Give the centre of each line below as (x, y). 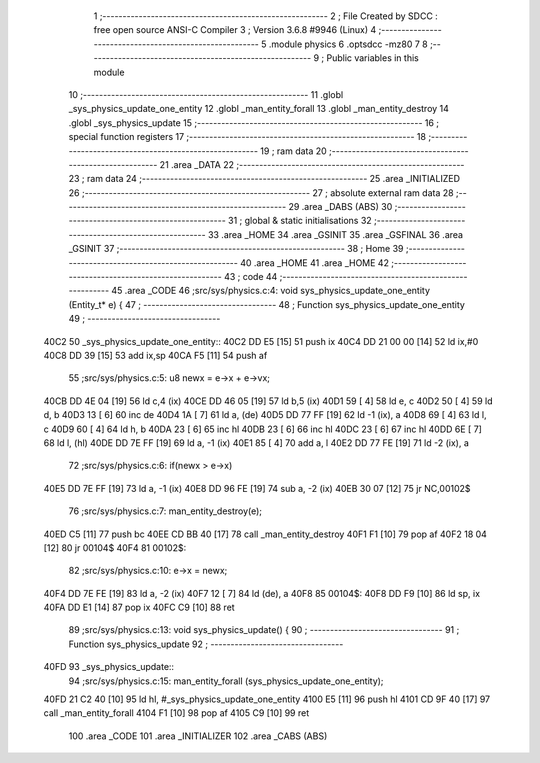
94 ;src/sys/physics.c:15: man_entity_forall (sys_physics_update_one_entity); (226, 681)
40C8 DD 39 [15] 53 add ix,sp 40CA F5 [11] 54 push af (155, 355)
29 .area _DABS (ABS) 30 (340, 207)
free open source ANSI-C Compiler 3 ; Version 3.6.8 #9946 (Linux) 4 (235, 30)
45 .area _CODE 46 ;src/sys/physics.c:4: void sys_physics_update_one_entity (270, 291)
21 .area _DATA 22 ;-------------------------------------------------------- (312, 164)
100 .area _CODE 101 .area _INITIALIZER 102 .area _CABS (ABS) (198, 736)
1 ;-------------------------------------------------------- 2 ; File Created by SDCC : (266, 16)
